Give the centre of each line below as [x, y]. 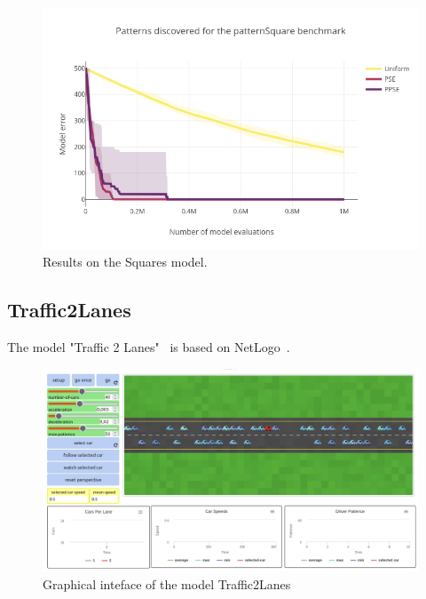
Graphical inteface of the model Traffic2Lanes [167, 583]
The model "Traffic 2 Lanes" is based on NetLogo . [149, 346]
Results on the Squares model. [125, 262]
